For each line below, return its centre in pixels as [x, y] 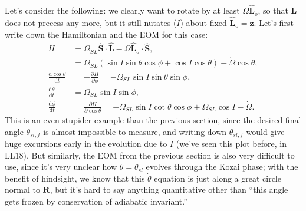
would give [265, 131]
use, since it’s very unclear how [61, 167]
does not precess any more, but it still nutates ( [91, 23]
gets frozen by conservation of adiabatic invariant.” [96, 201]
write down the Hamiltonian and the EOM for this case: [106, 34]
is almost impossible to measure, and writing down [135, 131]
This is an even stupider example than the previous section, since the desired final [153, 119]
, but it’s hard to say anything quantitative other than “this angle [169, 189]
